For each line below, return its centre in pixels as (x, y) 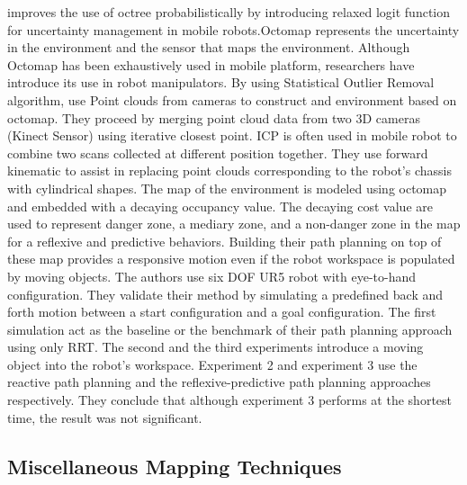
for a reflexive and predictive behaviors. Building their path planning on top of (225, 241)
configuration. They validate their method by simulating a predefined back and (225, 294)
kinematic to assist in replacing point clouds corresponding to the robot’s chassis (229, 171)
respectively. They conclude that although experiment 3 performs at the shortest (230, 400)
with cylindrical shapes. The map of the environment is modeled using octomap (227, 188)
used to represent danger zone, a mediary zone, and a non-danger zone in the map (234, 224)
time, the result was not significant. (105, 417)
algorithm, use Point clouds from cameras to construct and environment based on (232, 99)
